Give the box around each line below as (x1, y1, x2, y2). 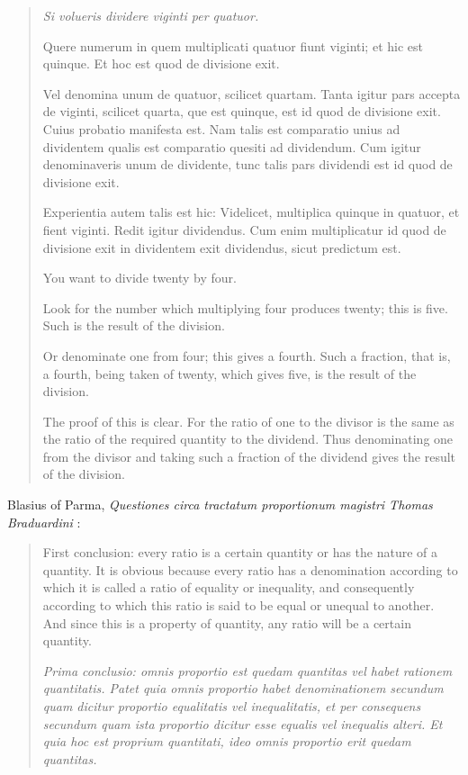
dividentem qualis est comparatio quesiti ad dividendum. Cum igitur (42, 137, 421, 156)
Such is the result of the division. (42, 316, 225, 335)
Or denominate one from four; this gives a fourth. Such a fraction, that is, (42, 346, 451, 365)
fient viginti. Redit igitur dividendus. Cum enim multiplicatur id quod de (42, 220, 446, 239)
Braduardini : (7, 512, 81, 531)
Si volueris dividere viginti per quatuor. (42, 6, 259, 24)
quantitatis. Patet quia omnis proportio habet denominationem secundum (42, 679, 444, 698)
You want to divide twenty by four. (42, 268, 237, 287)
